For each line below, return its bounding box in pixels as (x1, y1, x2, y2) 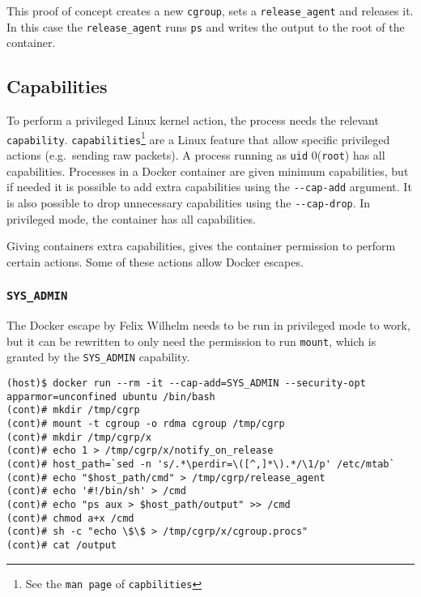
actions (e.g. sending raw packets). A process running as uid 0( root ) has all (6, 147, 385, 164)
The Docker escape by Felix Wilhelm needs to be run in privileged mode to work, (6, 317, 410, 334)
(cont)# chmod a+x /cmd (6, 512, 134, 524)
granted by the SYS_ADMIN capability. (6, 348, 190, 365)
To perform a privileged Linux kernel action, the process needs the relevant (6, 112, 379, 129)
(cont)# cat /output (6, 539, 117, 551)
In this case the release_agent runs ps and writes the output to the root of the (6, 18, 405, 35)
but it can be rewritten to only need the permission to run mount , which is (6, 332, 376, 349)
